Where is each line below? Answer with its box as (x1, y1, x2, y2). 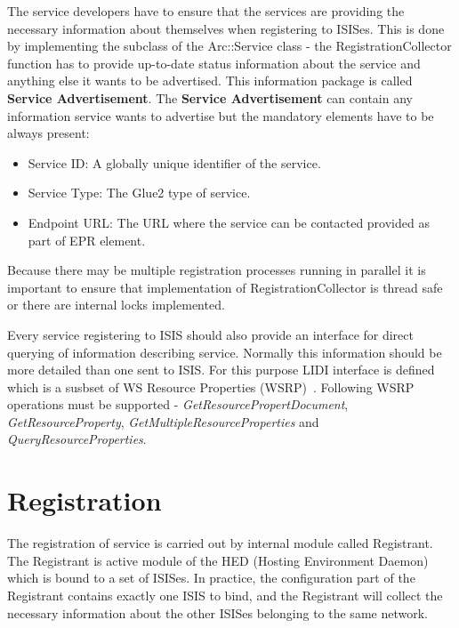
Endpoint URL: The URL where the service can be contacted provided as (28, 213, 430, 231)
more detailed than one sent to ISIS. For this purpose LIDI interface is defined (7, 360, 435, 379)
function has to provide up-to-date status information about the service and (7, 53, 421, 72)
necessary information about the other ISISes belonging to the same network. (7, 603, 428, 622)
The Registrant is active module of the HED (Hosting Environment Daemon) (7, 551, 429, 569)
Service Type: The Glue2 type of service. (28, 183, 251, 202)
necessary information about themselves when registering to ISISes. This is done (7, 19, 445, 37)
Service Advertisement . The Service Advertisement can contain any (7, 88, 413, 107)
